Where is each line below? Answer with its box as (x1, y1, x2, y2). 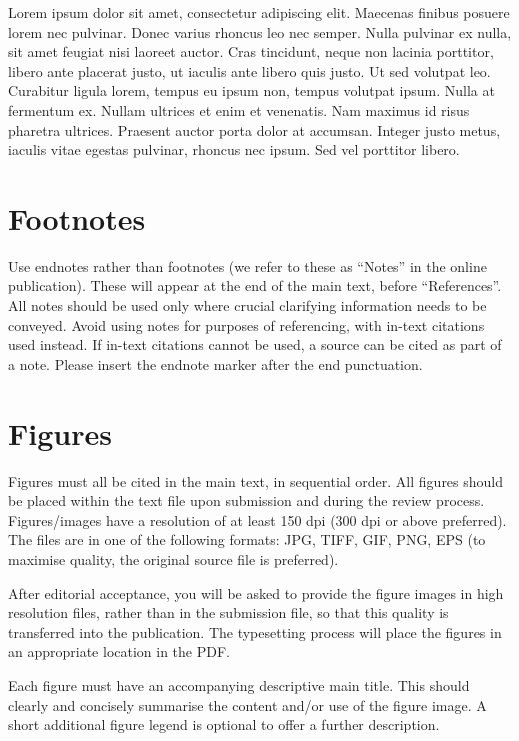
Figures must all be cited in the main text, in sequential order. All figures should (8, 470, 504, 491)
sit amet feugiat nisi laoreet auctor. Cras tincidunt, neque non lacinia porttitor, (8, 41, 494, 62)
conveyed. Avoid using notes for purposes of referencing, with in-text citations (8, 314, 485, 335)
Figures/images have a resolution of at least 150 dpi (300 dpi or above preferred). (8, 509, 507, 530)
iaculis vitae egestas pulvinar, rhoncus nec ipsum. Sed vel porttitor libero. (8, 139, 460, 160)
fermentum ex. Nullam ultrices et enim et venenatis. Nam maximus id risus (8, 99, 470, 120)
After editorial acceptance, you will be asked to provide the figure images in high (8, 582, 504, 603)
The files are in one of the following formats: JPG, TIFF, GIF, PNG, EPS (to (8, 529, 486, 550)
